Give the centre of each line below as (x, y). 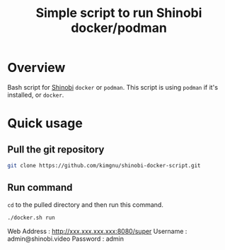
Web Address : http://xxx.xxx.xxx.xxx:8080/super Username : (97, 231)
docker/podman (119, 28)
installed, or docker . (36, 95)
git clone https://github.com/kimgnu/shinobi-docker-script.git (104, 165)
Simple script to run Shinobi (119, 13)
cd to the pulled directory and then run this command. (86, 204)
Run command (40, 187)
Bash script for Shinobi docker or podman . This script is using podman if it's (112, 87)
